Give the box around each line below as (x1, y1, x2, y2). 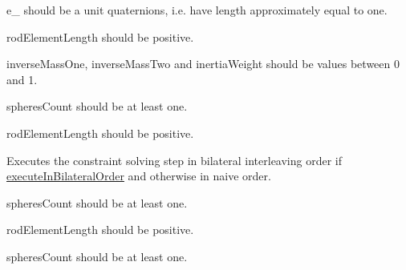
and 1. (6, 71, 38, 87)
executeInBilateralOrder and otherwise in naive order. (6, 167, 271, 184)
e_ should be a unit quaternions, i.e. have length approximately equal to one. (6, 2, 388, 18)
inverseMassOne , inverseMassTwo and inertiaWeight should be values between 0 (6, 55, 400, 72)
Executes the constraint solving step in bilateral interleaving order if (6, 151, 342, 168)
